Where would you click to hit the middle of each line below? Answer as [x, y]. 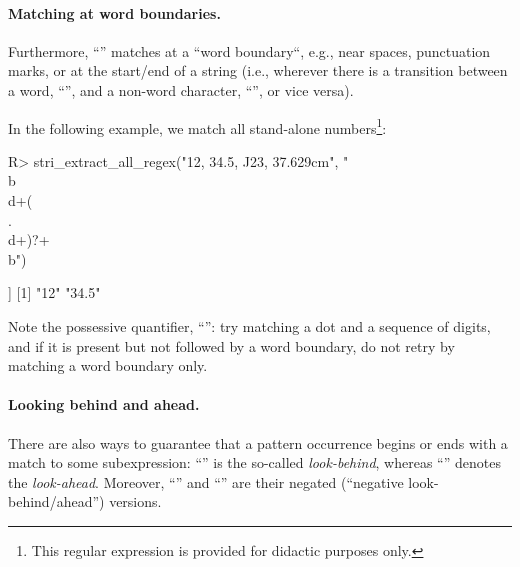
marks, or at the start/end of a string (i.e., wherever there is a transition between [258, 70]
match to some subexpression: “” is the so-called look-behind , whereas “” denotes [254, 462]
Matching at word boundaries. [114, 12]
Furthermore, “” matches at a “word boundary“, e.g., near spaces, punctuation [249, 50]
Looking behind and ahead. [104, 404]
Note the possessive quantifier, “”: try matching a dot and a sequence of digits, [249, 325]
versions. [135, 501]
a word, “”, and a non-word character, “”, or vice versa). [181, 89]
